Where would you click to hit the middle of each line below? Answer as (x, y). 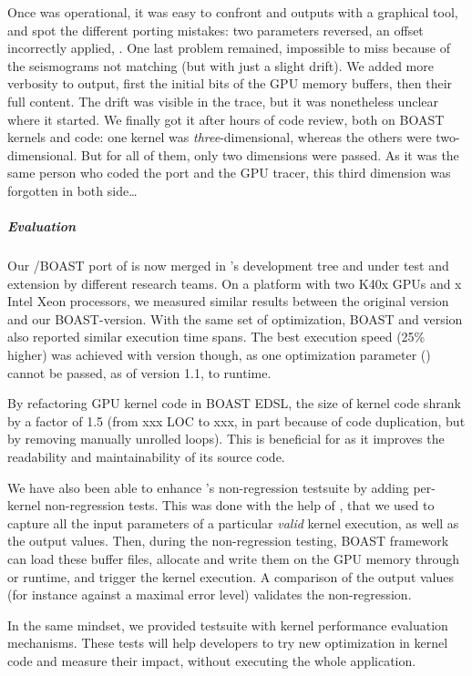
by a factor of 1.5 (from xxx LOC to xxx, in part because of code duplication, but (236, 420)
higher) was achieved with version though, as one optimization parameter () (219, 355)
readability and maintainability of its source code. (146, 457)
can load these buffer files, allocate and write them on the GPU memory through (234, 558)
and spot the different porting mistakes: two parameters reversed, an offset (215, 30)
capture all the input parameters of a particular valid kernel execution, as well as (233, 522)
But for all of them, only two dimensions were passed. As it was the (270, 154)
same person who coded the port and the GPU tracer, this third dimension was (229, 173)
